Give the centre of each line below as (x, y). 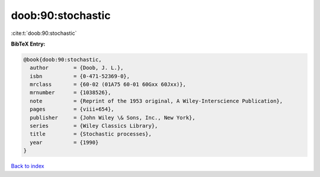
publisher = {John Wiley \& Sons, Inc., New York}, (113, 118)
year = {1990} (64, 142)
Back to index (28, 166)
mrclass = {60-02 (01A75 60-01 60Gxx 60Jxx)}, (108, 85)
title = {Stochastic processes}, (91, 134)
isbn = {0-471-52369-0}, (80, 76)
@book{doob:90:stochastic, (63, 59)
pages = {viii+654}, (72, 109)
